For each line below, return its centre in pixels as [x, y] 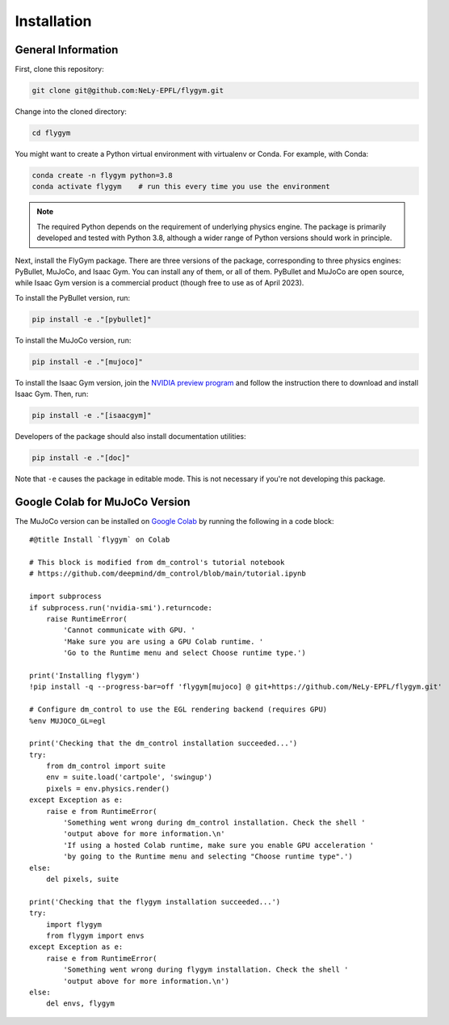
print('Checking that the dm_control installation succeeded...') [164, 743]
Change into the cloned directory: [71, 112]
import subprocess [66, 597]
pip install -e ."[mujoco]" [87, 361]
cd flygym [51, 133]
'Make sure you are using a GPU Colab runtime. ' [164, 641]
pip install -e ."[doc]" [81, 458]
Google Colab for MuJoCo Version [103, 502]
